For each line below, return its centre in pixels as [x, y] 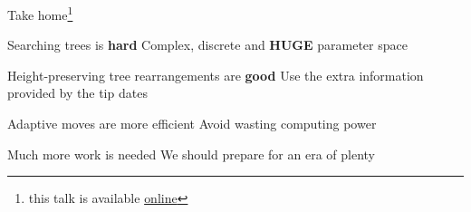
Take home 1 [40, 13]
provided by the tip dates [77, 93]
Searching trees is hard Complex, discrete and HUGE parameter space [207, 45]
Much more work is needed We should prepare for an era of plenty [192, 154]
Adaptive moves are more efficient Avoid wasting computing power [192, 124]
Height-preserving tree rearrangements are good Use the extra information [216, 75]
